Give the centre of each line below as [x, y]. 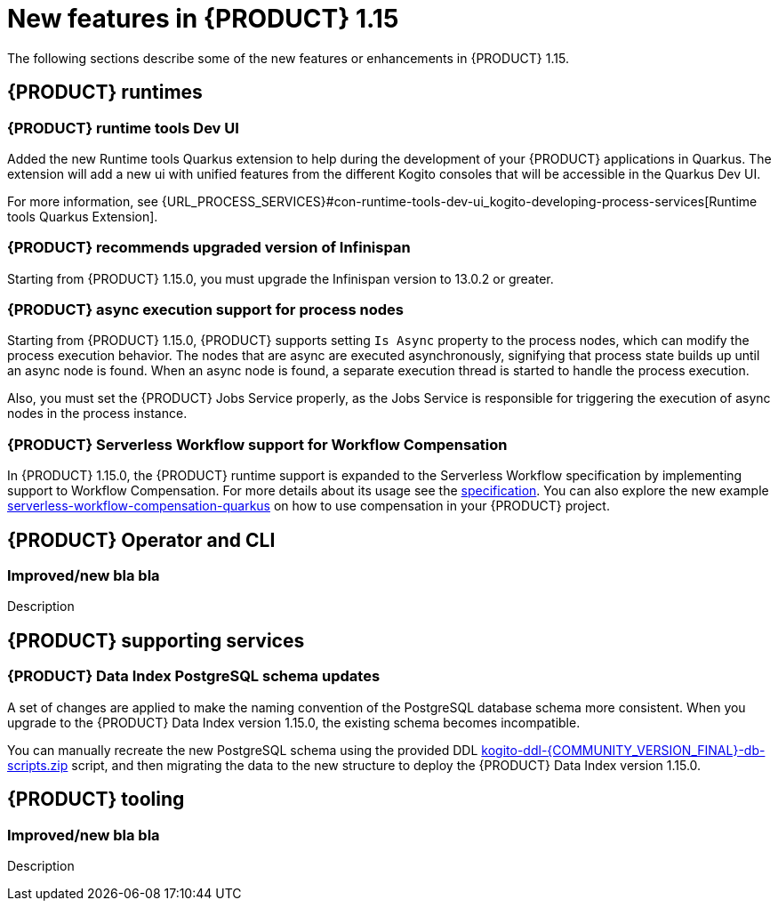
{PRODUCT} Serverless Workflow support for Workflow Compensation [257, 444]
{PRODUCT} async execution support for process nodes [206, 310]
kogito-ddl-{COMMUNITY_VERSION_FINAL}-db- [623, 750]
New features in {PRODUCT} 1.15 [203, 19]
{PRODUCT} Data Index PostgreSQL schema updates [194, 676]
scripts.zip [38, 765]
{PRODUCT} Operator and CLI [141, 540]
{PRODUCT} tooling [96, 800]
